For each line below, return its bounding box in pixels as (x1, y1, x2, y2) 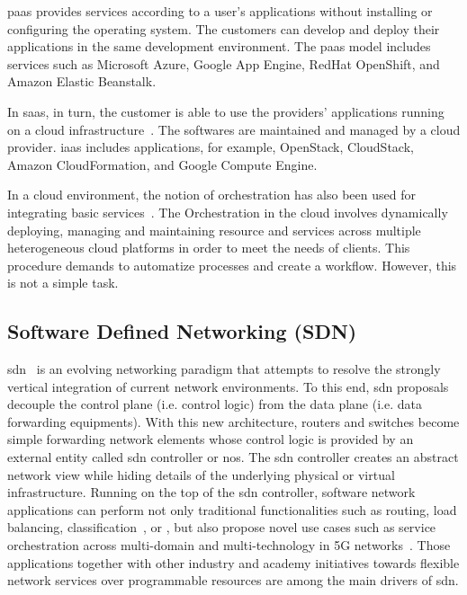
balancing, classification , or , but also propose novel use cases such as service (7, 518, 436, 537)
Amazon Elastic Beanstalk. (7, 72, 157, 91)
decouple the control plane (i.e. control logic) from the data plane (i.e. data (7, 395, 422, 413)
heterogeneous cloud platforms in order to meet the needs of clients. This (7, 238, 410, 257)
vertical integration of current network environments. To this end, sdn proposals (7, 377, 449, 395)
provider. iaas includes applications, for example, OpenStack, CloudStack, (7, 138, 414, 156)
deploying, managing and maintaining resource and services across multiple (7, 220, 421, 239)
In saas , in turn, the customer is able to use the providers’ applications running (7, 102, 445, 120)
